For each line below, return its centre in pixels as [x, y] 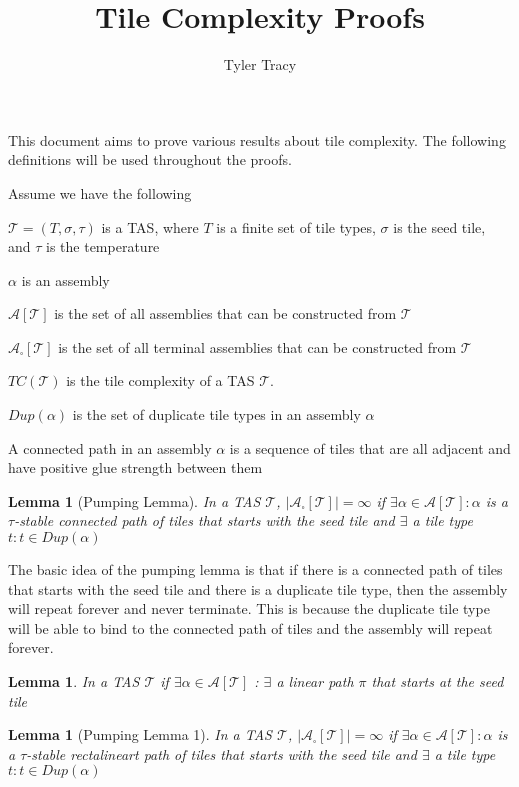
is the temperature [103, 246]
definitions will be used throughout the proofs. [150, 159]
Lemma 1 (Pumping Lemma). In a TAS [134, 500]
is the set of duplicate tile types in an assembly [216, 414]
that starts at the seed [437, 681]
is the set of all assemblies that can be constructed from [225, 313]
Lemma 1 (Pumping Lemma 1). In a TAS [140, 734]
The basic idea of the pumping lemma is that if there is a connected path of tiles [255, 569]
